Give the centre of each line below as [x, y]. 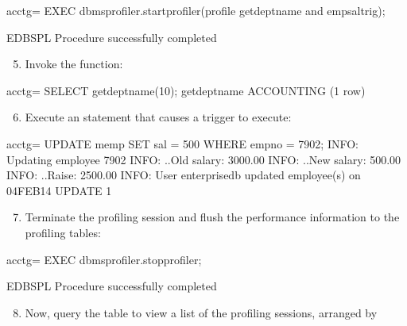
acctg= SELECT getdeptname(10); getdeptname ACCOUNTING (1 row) [186, 90]
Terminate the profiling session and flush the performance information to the [212, 217]
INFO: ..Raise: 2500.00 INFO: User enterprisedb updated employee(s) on [184, 175]
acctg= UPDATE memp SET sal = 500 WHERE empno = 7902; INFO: [183, 143]
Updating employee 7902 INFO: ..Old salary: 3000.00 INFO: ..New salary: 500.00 [204, 159]
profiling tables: [63, 232]
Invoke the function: [74, 64]
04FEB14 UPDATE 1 [59, 190]
